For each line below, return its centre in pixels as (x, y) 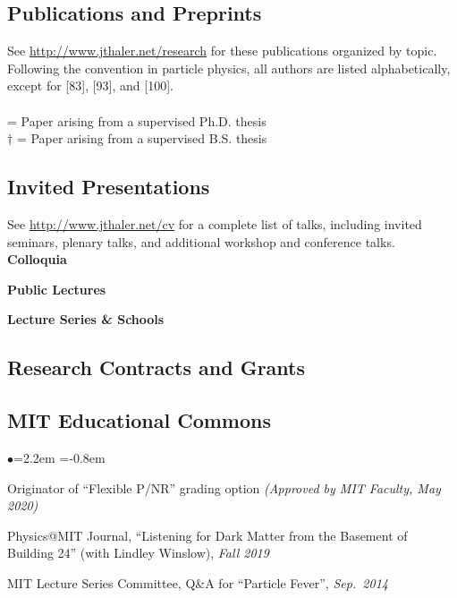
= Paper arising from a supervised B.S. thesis (142, 138)
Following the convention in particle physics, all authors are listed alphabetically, (229, 68)
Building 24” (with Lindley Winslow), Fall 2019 (138, 553)
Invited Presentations (109, 187)
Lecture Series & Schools (86, 319)
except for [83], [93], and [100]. (90, 85)
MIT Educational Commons (139, 420)
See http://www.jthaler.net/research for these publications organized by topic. (222, 51)
